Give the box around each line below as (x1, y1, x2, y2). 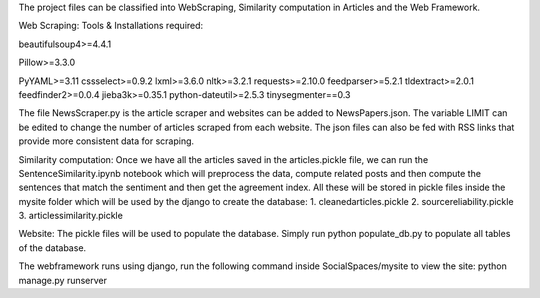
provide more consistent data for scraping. (18, 135, 195, 147)
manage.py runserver (18, 274, 108, 286)
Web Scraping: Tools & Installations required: (18, 20, 204, 32)
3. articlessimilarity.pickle (18, 210, 124, 222)
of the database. (18, 241, 87, 254)
